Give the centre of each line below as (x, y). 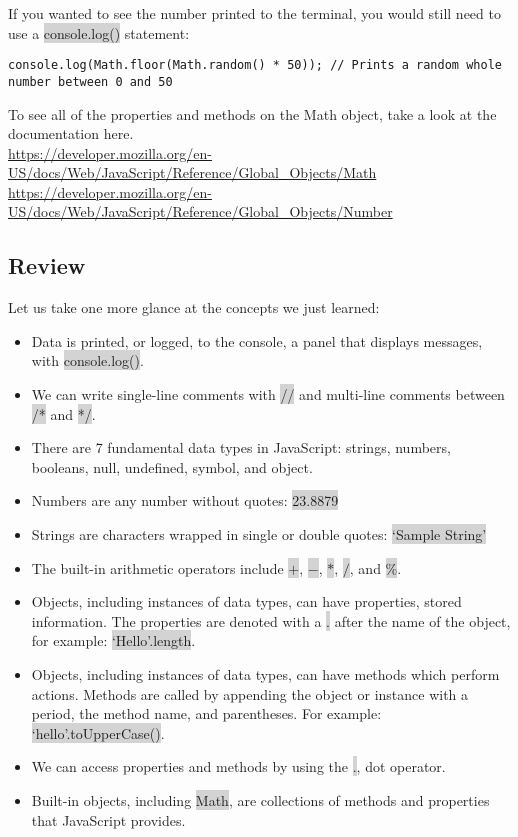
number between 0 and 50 (90, 81)
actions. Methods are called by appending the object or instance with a (250, 693)
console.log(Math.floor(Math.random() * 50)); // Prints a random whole (255, 65)
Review (47, 265)
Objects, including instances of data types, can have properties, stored (246, 601)
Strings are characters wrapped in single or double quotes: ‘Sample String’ (259, 534)
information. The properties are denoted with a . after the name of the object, (271, 620)
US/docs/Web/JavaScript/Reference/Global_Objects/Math (192, 172)
